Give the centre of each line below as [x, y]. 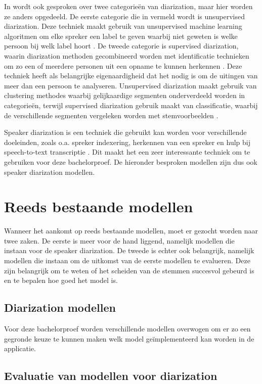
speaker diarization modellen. [50, 172]
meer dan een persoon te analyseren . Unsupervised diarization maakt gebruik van [130, 85]
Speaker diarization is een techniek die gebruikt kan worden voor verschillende [125, 132]
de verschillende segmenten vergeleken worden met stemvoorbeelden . [111, 115]
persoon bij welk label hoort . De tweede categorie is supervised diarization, [121, 46]
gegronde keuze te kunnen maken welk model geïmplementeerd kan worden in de [129, 338]
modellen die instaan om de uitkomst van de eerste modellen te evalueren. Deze [127, 260]
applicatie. [20, 348]
